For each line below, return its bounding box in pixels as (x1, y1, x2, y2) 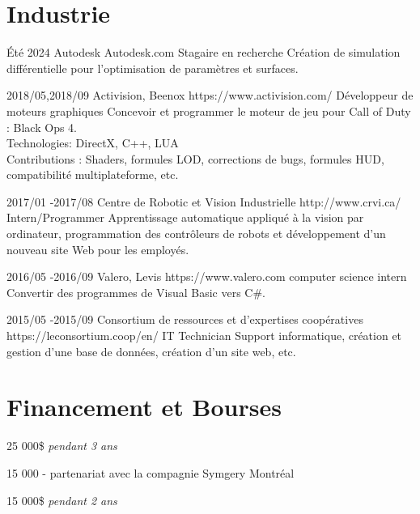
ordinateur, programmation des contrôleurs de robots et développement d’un (6, 225, 386, 242)
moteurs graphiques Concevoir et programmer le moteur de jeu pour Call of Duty (6, 102, 411, 119)
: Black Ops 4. (6, 118, 77, 135)
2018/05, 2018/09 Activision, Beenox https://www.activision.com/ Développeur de (6, 87, 414, 104)
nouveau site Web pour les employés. (6, 240, 189, 257)
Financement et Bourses (6, 390, 282, 423)
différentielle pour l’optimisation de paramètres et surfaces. (6, 59, 299, 76)
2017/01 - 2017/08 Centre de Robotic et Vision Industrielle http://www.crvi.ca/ (6, 193, 401, 210)
